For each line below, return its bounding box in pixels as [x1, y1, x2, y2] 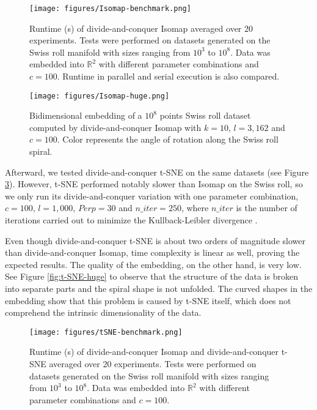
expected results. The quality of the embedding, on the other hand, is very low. [5, 258, 302, 270]
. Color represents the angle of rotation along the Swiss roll [57, 133, 279, 146]
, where [181, 201, 209, 214]
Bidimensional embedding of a [29, 109, 142, 122]
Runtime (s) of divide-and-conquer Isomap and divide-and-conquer [29, 345, 279, 358]
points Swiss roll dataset [159, 109, 251, 122]
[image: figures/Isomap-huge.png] [29, 91, 170, 100]
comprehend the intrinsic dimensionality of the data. [5, 306, 202, 319]
